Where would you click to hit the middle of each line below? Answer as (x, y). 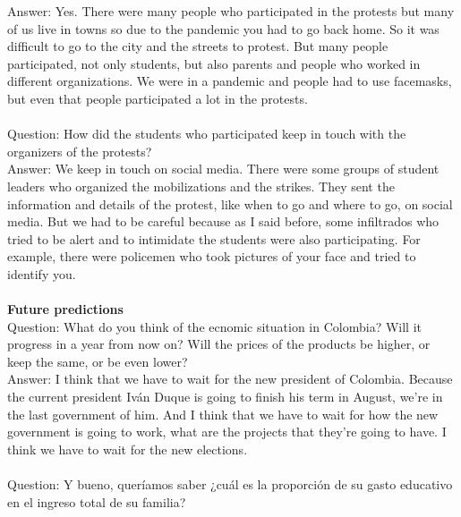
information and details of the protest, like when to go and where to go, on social (230, 203)
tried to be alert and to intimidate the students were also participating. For (214, 238)
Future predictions (65, 309)
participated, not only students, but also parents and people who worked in (214, 63)
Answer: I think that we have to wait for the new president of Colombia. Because (230, 379)
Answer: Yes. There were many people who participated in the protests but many (231, 11)
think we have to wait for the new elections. (128, 449)
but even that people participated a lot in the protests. (158, 98)
